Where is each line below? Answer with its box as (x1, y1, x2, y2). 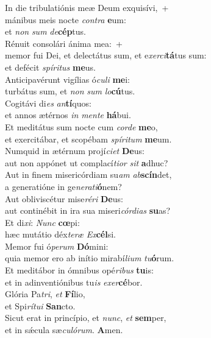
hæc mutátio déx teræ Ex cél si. (5, 228, 116, 241)
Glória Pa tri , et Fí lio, (5, 287, 85, 300)
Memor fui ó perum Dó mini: (5, 239, 109, 252)
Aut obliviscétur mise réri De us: (5, 192, 123, 205)
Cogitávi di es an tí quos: (5, 96, 91, 109)
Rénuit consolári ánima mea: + (5, 37, 123, 49)
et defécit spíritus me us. (5, 60, 96, 73)
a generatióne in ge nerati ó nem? (5, 180, 122, 192)
